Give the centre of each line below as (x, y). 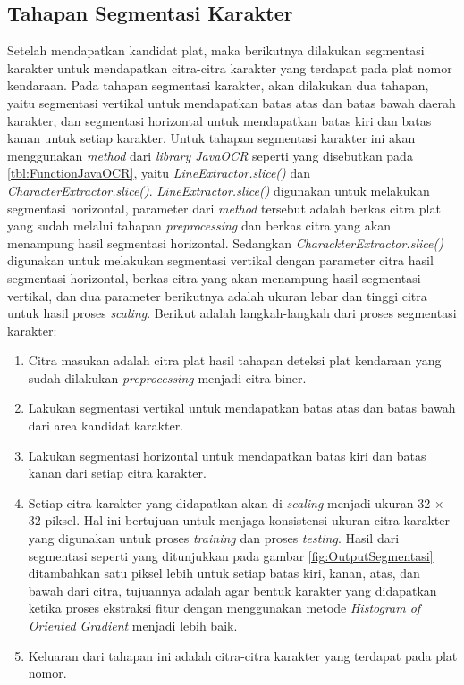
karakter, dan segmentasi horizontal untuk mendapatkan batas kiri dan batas (219, 120)
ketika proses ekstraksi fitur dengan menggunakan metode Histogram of (224, 608)
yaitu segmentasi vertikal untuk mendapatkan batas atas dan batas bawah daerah (232, 102)
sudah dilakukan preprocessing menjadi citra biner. (167, 377)
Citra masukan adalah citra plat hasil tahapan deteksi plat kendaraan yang (235, 360)
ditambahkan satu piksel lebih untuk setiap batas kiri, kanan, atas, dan (224, 573)
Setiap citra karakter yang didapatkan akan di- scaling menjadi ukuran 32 (229, 502)
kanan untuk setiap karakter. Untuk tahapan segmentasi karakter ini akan (211, 138)
